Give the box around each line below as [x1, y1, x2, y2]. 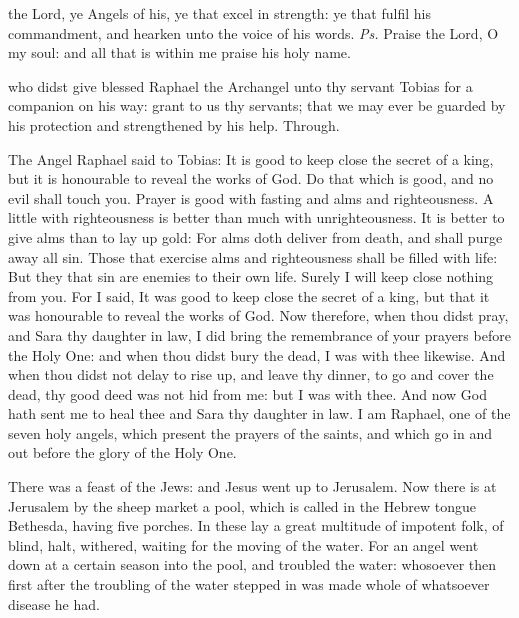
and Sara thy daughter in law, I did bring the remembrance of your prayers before [8, 324, 511, 345]
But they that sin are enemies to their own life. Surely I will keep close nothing [8, 266, 494, 287]
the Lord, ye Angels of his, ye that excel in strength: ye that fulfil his [8, 3, 431, 23]
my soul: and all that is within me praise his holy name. [8, 42, 351, 63]
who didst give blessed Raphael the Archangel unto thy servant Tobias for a [8, 75, 473, 96]
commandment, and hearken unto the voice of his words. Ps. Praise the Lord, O [8, 22, 499, 43]
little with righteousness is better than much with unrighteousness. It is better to [8, 207, 505, 228]
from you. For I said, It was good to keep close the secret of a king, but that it [8, 285, 490, 306]
